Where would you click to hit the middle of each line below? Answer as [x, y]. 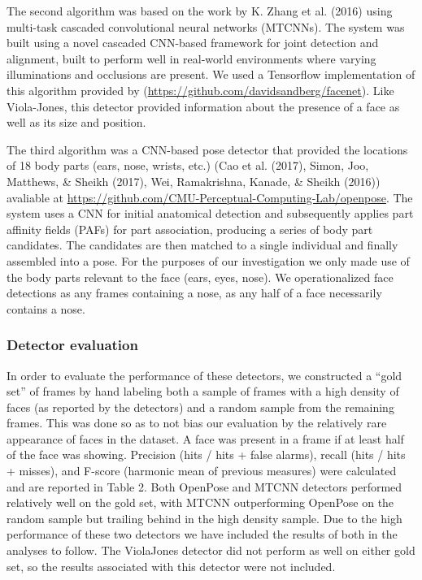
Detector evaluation [72, 345]
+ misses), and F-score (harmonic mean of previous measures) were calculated [202, 471]
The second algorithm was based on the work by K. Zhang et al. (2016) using [200, 11]
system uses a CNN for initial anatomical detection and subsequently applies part [210, 213]
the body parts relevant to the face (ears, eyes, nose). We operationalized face [200, 277]
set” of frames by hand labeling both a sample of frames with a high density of [203, 391]
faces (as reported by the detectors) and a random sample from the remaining [200, 407]
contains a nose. [46, 308]
